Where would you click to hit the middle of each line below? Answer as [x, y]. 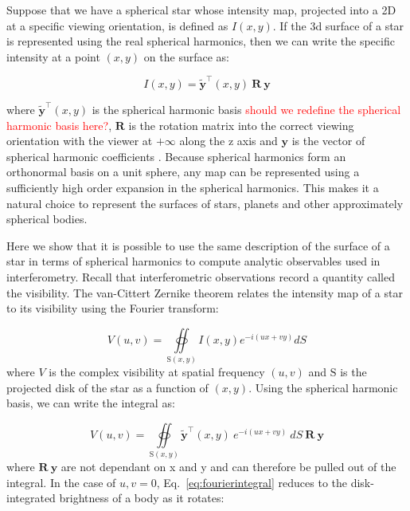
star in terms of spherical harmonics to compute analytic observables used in [193, 261]
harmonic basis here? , [59, 125]
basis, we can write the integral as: [91, 403]
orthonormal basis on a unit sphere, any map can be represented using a [183, 172]
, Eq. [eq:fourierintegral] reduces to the [252, 482]
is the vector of [328, 141]
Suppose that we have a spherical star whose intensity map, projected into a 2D [201, 10]
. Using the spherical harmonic [323, 387]
